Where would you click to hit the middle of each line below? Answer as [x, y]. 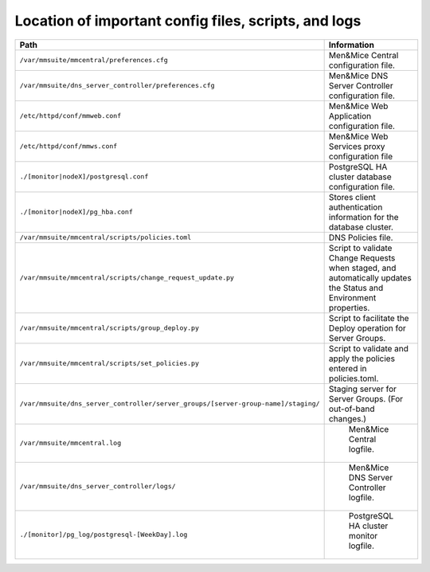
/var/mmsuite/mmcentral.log [70, 443]
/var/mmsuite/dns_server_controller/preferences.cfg [117, 86]
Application [350, 116]
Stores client [352, 197]
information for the [364, 217]
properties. [349, 308]
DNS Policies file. [361, 237]
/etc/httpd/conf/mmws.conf [68, 146]
